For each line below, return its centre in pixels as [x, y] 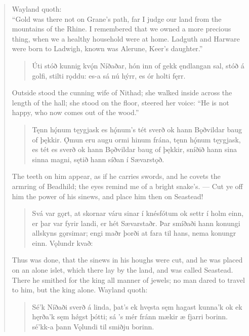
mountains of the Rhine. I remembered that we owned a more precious [121, 29]
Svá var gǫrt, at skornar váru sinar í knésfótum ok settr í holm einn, [138, 213]
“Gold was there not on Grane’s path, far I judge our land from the [117, 18]
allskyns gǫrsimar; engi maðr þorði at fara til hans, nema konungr [134, 233]
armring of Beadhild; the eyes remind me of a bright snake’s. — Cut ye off [127, 186]
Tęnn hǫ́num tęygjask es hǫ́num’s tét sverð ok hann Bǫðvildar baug [137, 129]
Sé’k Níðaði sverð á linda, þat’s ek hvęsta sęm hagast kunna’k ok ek [137, 306]
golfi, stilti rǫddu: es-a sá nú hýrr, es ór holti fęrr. [109, 75]
